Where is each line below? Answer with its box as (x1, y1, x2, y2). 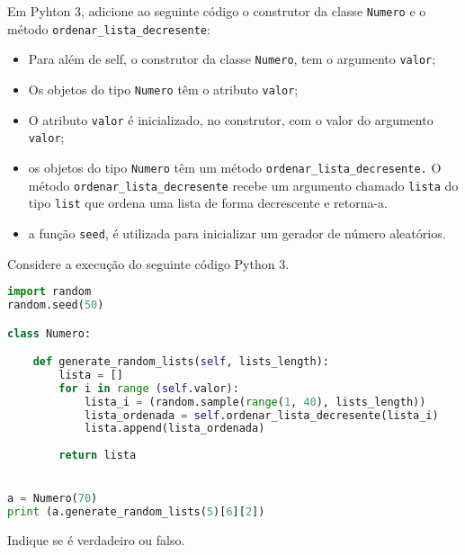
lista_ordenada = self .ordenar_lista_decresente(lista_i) (84, 408, 439, 422)
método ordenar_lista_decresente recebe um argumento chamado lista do (28, 175, 459, 194)
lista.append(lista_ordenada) (84, 422, 265, 435)
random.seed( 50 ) (7, 299, 104, 312)
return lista (58, 449, 137, 462)
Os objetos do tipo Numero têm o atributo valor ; (28, 79, 299, 98)
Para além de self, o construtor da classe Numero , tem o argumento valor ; (28, 49, 436, 68)
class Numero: (7, 327, 92, 340)
